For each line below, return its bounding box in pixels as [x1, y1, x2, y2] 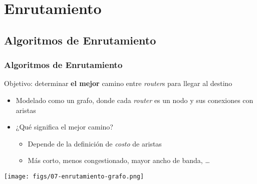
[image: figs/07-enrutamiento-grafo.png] [4, 172, 144, 180]
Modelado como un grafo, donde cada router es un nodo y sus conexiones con [16, 94, 253, 105]
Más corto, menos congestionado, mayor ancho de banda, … [28, 155, 210, 165]
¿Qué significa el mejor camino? [16, 121, 113, 132]
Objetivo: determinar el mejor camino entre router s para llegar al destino [4, 78, 232, 88]
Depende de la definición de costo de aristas [28, 138, 162, 148]
